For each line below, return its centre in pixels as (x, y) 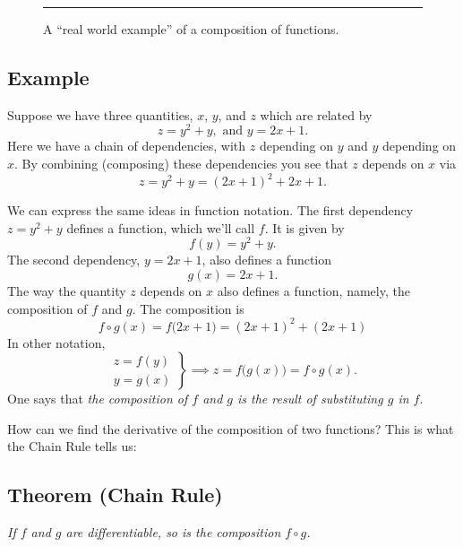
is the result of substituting (310, 399)
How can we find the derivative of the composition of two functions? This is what (231, 428)
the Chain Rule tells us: (72, 446)
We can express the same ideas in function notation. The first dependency (210, 210)
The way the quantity (67, 291)
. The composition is (188, 308)
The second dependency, (74, 260)
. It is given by (304, 227)
